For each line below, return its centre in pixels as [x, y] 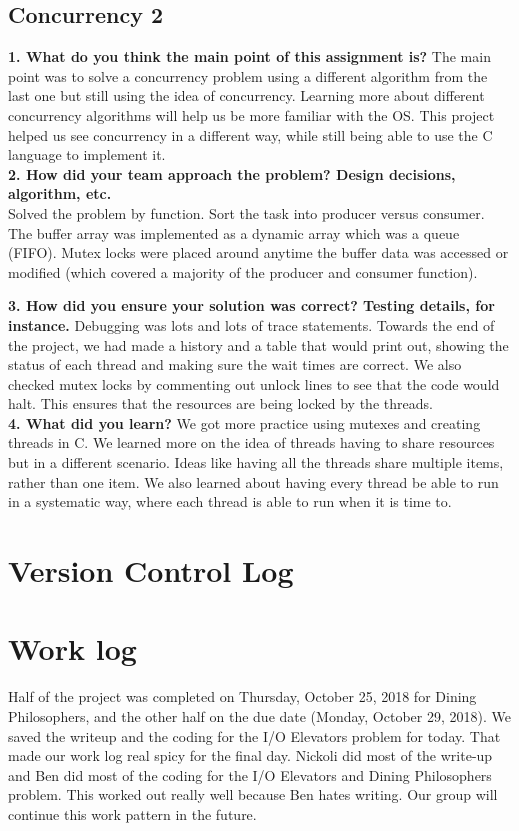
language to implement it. [87, 154]
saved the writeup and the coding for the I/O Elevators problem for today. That [254, 735]
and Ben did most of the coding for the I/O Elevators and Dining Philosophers [250, 774]
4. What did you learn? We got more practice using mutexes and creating [244, 422]
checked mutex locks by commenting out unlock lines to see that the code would [254, 383]
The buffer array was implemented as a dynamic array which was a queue [234, 232]
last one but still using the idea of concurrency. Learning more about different [246, 95]
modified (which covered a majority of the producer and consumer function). [243, 271]
